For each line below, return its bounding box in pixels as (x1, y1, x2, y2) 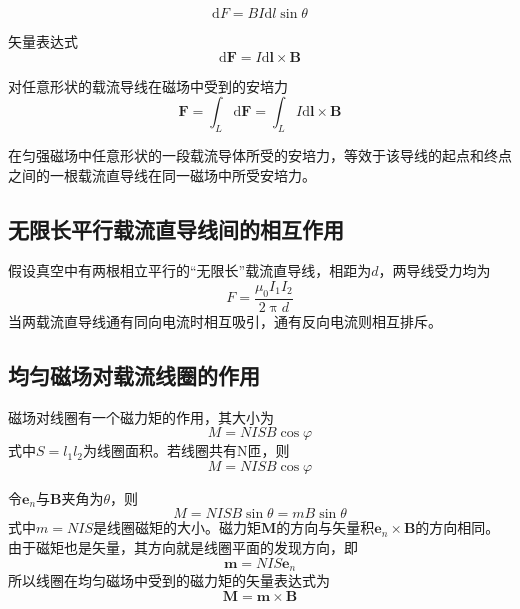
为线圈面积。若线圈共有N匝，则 (83, 440, 290, 461)
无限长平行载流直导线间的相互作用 (8, 213, 344, 244)
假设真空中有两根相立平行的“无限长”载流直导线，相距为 (8, 260, 372, 281)
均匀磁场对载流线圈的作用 (8, 359, 260, 390)
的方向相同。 (415, 517, 500, 538)
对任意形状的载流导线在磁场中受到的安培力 (8, 75, 288, 96)
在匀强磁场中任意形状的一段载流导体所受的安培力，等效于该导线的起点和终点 (8, 144, 512, 165)
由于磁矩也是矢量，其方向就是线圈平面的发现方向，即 (8, 536, 358, 557)
